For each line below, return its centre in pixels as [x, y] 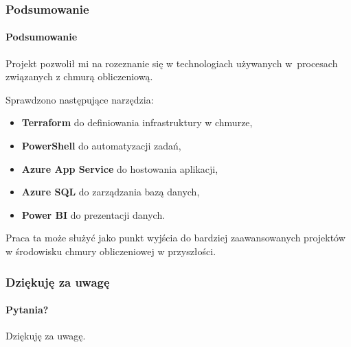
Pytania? [27, 310]
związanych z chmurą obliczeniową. [79, 76]
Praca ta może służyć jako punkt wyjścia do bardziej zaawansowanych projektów [175, 238]
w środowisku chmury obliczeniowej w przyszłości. [111, 251]
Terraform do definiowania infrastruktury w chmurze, [137, 122]
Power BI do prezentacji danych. [93, 214]
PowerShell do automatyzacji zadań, [101, 146]
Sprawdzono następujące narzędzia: [80, 99]
